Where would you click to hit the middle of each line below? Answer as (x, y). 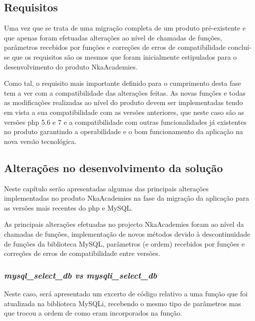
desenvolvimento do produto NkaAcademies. (71, 66)
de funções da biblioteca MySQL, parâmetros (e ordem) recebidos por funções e (124, 243)
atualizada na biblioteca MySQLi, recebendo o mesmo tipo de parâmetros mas (123, 303)
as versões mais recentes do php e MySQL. (69, 207)
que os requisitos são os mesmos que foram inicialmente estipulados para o (124, 56)
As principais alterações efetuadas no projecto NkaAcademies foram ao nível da (124, 224)
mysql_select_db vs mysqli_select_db (81, 275)
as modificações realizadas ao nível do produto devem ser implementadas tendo (124, 102)
